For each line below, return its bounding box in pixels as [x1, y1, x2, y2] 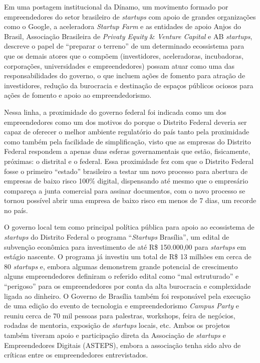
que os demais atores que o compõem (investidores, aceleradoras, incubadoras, [4, 50, 243, 61]
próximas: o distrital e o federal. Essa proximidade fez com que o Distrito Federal [4, 155, 254, 166]
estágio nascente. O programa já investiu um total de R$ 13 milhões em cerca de [4, 251, 251, 262]
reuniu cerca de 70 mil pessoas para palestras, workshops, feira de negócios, [4, 310, 235, 320]
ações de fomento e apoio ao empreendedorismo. [4, 90, 152, 100]
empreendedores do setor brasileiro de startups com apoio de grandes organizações [4, 11, 256, 22]
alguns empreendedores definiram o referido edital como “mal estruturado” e [4, 271, 239, 281]
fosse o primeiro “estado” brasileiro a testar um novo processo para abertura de [4, 165, 248, 176]
